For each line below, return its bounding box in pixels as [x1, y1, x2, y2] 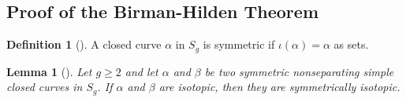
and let [125, 63, 158, 79]
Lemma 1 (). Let [6, 63, 92, 79]
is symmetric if [203, 36, 275, 53]
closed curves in [6, 78, 83, 95]
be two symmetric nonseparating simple [204, 63, 394, 79]
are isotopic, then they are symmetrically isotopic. [158, 78, 400, 95]
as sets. [333, 36, 369, 53]
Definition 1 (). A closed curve [6, 36, 162, 53]
